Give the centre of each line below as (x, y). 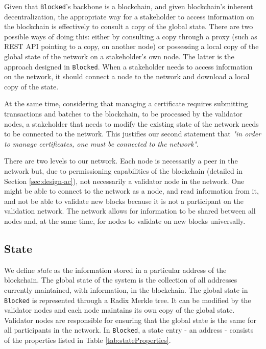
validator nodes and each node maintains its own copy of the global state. (119, 310)
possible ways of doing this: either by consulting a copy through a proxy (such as (131, 36)
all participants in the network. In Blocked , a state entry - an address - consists (129, 330)
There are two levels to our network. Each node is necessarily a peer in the (121, 161)
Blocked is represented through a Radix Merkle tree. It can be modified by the (128, 300)
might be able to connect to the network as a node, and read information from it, (131, 191)
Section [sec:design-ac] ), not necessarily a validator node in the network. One (124, 181)
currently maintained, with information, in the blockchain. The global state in (126, 289)
